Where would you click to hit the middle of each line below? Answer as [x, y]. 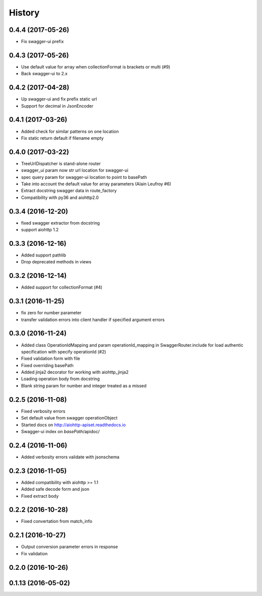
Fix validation [34, 553]
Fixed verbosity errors [43, 411]
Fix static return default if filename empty [62, 138]
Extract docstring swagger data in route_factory [69, 191]
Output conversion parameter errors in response [70, 547]
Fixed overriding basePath [47, 365]
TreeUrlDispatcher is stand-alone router [61, 163]
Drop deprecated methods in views [56, 262]
